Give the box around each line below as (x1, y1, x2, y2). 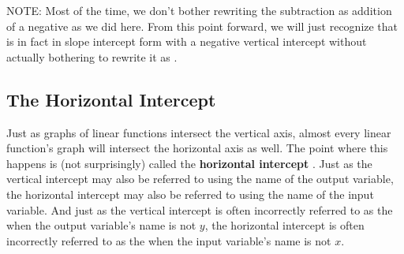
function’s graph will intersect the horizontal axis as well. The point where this (6, 140, 388, 156)
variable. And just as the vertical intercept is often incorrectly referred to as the (6, 201, 393, 218)
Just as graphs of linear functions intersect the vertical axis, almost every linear (6, 124, 391, 140)
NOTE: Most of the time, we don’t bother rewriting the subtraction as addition (6, 2, 392, 18)
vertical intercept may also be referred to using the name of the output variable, (6, 170, 394, 187)
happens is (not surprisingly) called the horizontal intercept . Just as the (6, 155, 372, 171)
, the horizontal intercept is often (204, 217, 365, 233)
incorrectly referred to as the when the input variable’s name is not (6, 232, 331, 248)
